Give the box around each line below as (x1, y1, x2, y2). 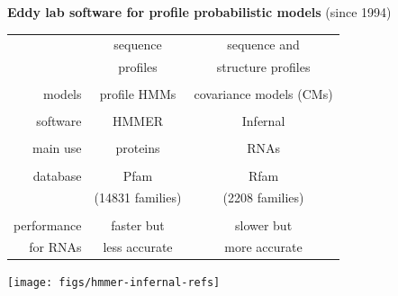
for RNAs (29, 238, 82, 256)
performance (14, 215, 82, 234)
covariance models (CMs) (194, 85, 333, 103)
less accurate (103, 238, 173, 256)
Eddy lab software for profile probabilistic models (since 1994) (7, 3, 392, 21)
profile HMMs (99, 85, 176, 103)
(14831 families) (94, 188, 182, 207)
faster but (111, 215, 165, 234)
